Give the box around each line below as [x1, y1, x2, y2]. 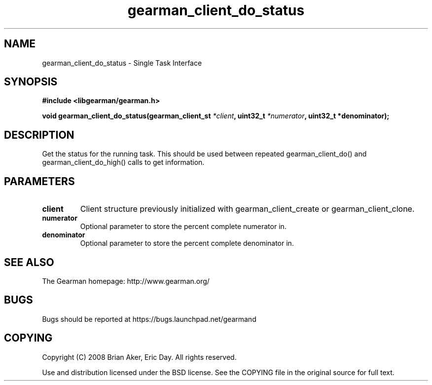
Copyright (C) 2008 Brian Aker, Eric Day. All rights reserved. [42, 352, 237, 361]
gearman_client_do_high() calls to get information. [42, 158, 205, 167]
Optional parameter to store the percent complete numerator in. [80, 222, 287, 231]
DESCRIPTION [4, 128, 74, 141]
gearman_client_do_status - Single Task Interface [42, 58, 202, 67]
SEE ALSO [4, 256, 54, 269]
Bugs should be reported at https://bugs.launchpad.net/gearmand [42, 314, 256, 323]
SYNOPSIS [4, 76, 58, 88]
